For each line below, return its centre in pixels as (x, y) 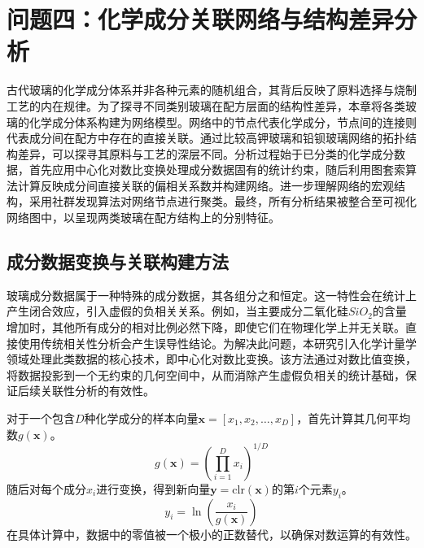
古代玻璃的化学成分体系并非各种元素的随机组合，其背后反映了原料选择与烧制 (212, 90)
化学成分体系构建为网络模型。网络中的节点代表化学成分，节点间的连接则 (223, 122)
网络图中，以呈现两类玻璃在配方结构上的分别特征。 (143, 217)
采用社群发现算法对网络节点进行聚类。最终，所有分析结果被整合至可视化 (223, 201)
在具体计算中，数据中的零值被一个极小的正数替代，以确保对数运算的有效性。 (212, 534)
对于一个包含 (41, 418)
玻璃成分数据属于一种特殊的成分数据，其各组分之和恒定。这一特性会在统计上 (212, 295)
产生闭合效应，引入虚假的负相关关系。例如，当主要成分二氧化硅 (177, 311)
